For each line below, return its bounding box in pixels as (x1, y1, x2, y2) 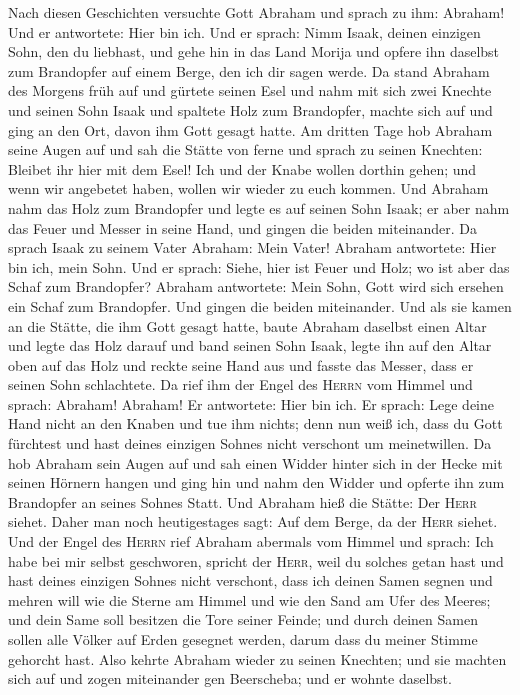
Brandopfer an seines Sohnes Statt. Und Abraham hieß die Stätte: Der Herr (8, 491, 477, 512)
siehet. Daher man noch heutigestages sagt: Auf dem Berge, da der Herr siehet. (8, 511, 498, 532)
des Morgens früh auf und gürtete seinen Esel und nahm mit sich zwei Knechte (8, 80, 492, 101)
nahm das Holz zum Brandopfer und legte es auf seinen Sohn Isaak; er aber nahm (8, 197, 510, 218)
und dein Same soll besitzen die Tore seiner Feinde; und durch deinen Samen (8, 609, 478, 630)
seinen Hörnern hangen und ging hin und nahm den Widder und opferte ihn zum (8, 472, 505, 493)
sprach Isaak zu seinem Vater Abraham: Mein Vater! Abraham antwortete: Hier (8, 237, 497, 258)
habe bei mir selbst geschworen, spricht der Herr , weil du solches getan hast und (8, 550, 504, 571)
